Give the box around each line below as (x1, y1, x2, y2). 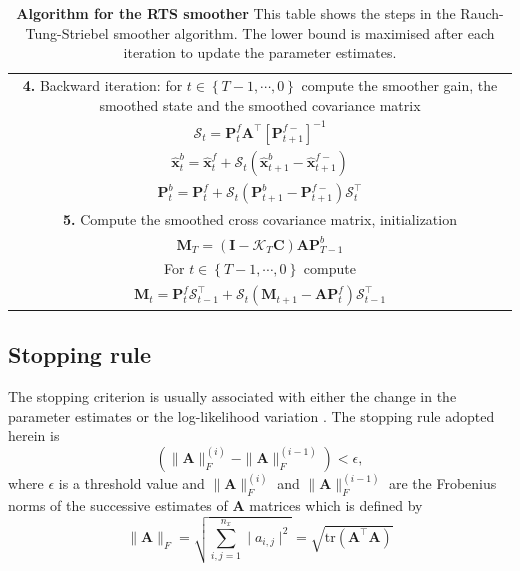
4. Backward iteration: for (22, 75, 183, 96)
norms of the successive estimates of (8, 494, 228, 515)
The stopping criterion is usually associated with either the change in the (8, 385, 457, 406)
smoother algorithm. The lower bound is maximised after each (113, 22, 495, 43)
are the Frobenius (389, 473, 497, 494)
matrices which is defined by (249, 494, 423, 515)
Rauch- (460, 3, 504, 23)
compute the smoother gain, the (301, 75, 498, 96)
